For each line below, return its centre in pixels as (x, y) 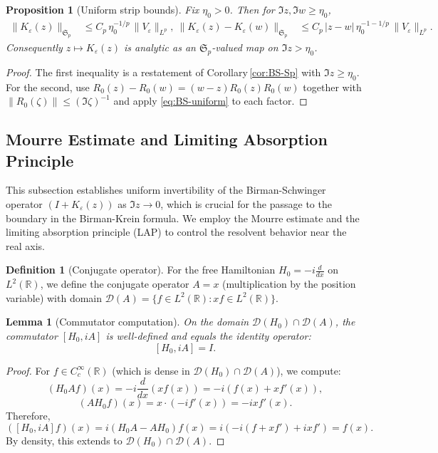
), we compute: (309, 370)
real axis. (25, 245)
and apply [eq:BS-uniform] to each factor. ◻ (210, 101)
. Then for (252, 9)
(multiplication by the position (289, 284)
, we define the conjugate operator (115, 284)
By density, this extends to (64, 440)
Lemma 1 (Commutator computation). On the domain (127, 322)
